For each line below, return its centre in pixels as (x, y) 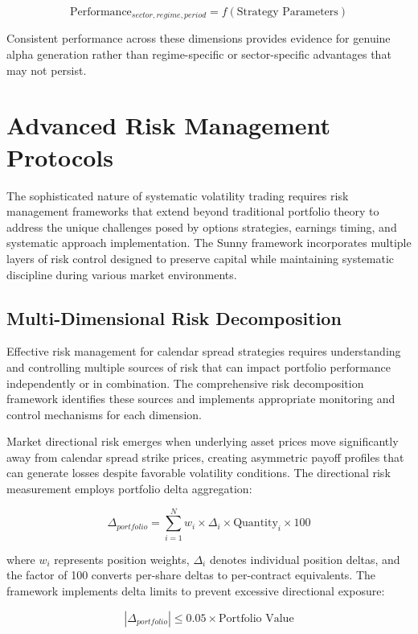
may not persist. (47, 70)
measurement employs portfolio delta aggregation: (129, 489)
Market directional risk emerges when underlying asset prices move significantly (203, 441)
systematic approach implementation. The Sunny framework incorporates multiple (209, 243)
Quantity (256, 523)
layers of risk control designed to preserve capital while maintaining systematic (201, 258)
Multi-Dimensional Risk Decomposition (174, 317)
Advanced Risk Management (169, 125)
